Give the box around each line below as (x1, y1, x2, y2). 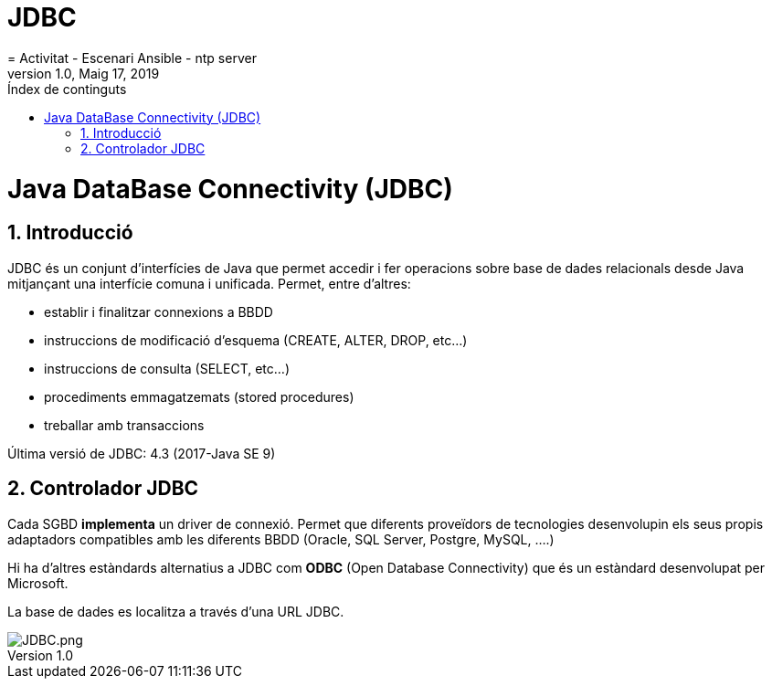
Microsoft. (7, 575, 69, 591)
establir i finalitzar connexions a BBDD (44, 303, 273, 320)
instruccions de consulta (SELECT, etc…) (44, 360, 291, 376)
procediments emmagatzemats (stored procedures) (44, 388, 354, 405)
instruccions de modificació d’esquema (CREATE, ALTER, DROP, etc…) (44, 332, 468, 348)
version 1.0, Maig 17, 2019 (7, 65, 160, 81)
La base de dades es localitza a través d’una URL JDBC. (7, 603, 344, 619)
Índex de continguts (7, 80, 127, 97)
